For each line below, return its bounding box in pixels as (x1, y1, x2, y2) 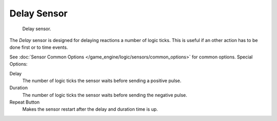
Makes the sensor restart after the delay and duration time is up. (22, 106, 159, 112)
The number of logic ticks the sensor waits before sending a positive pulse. (22, 77, 182, 84)
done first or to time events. (9, 44, 68, 51)
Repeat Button (9, 99, 40, 105)
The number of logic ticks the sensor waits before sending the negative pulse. (22, 92, 187, 98)
